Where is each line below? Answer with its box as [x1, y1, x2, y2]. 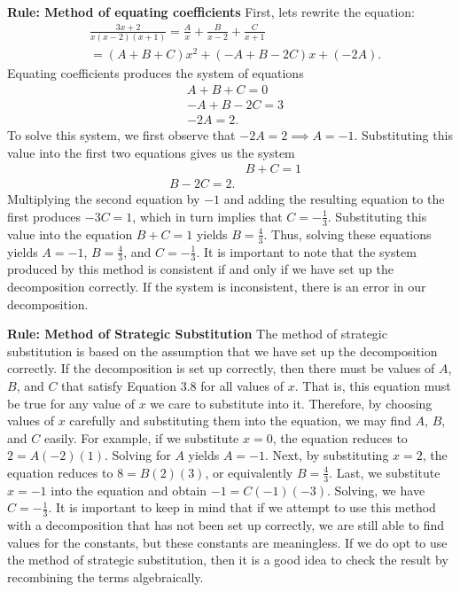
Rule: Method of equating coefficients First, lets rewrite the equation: [7, 3, 416, 20]
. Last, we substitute [329, 463, 441, 481]
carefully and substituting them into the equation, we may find [69, 411, 411, 430]
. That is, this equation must [294, 376, 451, 394]
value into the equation [7, 224, 133, 243]
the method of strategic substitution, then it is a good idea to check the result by [7, 550, 448, 569]
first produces [7, 206, 82, 225]
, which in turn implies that [132, 206, 283, 225]
